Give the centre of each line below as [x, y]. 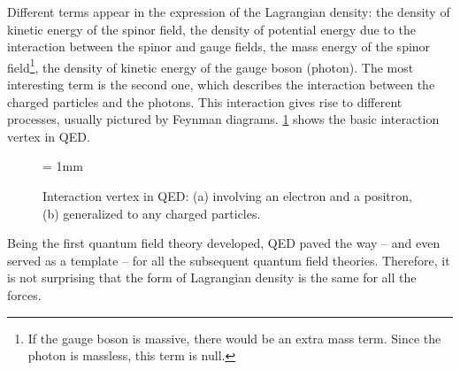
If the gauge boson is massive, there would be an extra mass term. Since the [234, 338]
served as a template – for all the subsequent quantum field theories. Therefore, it [229, 260]
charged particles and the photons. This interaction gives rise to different [205, 101]
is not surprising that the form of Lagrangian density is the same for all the [212, 277]
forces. [24, 294]
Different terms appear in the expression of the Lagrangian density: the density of [229, 12]
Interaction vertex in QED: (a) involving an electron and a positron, [227, 196]
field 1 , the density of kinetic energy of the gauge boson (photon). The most [211, 66]
